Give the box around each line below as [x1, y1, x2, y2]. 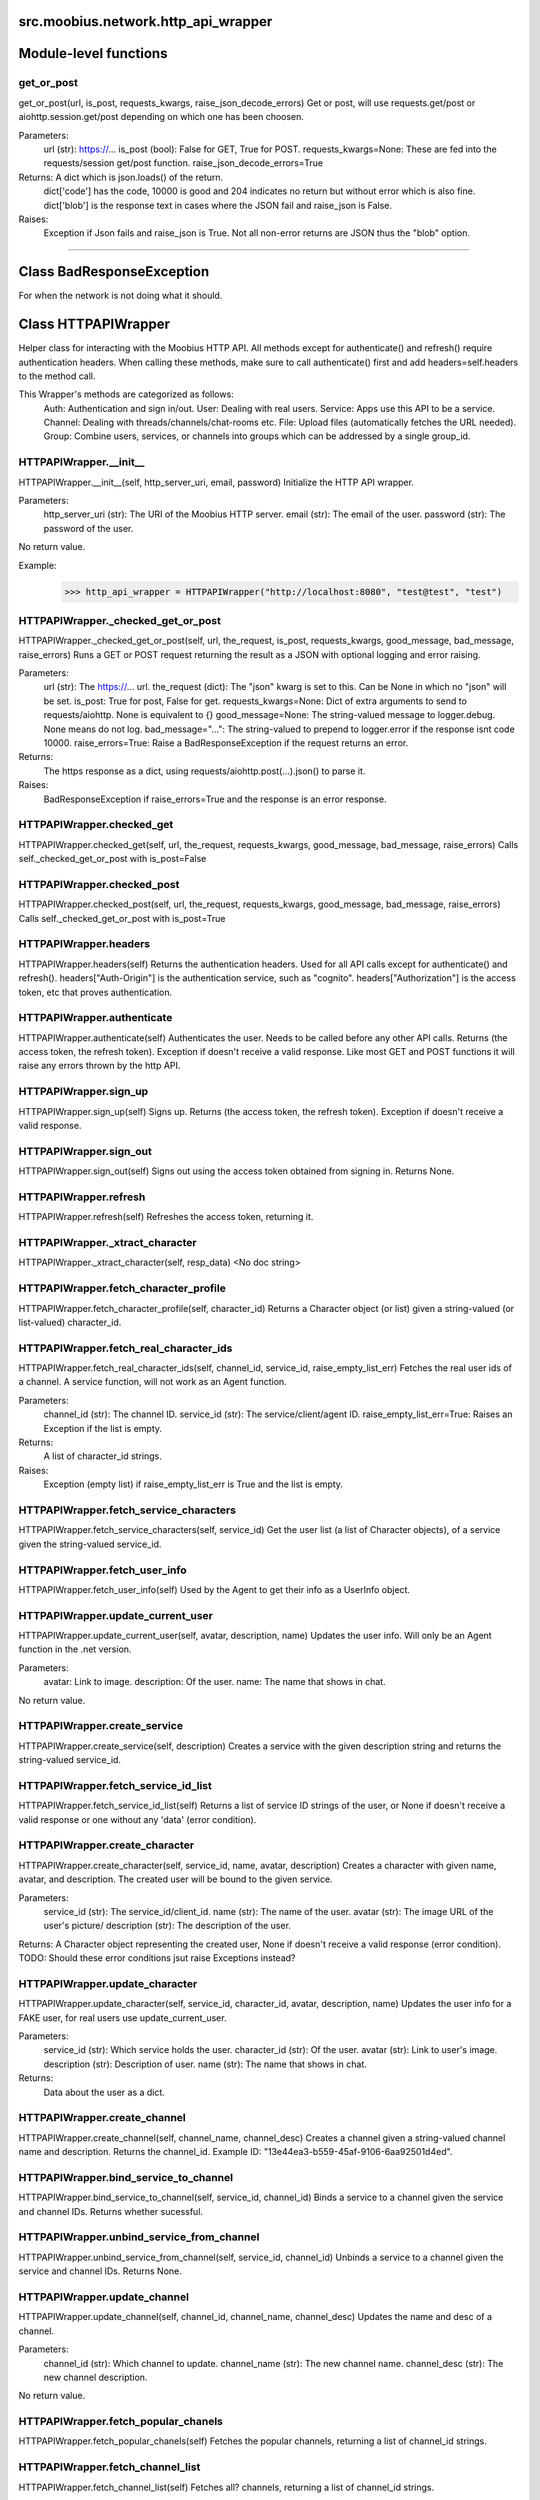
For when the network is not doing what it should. [18, 290, 223, 302]
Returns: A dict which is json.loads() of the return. [18, 171, 224, 183]
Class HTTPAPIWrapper [18, 316, 170, 333]
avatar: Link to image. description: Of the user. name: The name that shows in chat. [43, 1676, 386, 1688]
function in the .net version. [18, 1643, 132, 1655]
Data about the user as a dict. [43, 2086, 165, 2098]
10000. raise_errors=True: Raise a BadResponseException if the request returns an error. [43, 737, 409, 749]
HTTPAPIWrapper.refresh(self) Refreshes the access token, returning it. [18, 1211, 314, 1223]
